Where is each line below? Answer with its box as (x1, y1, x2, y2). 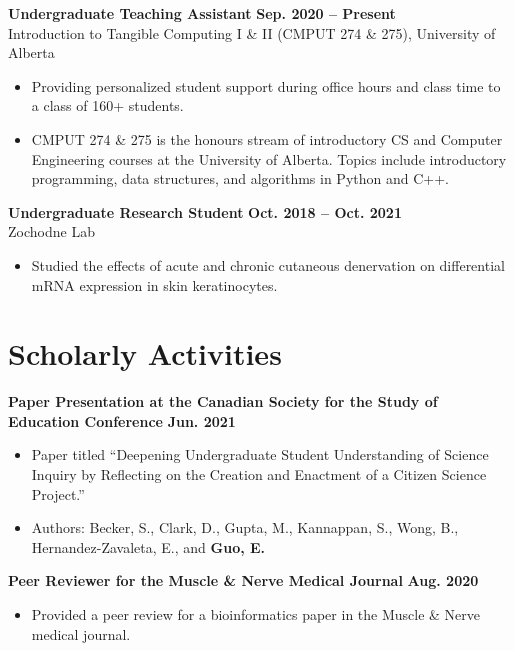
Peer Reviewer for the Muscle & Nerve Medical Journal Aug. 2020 (8, 570, 479, 591)
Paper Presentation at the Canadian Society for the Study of (8, 391, 438, 412)
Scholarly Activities (8, 333, 282, 374)
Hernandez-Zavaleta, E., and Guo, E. (31, 536, 266, 557)
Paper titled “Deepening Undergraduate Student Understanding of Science (31, 444, 489, 465)
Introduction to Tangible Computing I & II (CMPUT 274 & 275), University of (8, 22, 496, 43)
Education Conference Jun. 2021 (8, 410, 236, 431)
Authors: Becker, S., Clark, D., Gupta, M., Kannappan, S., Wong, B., (31, 517, 459, 538)
